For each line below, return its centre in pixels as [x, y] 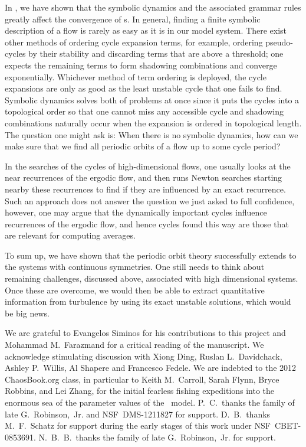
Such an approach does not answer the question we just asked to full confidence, [150, 200]
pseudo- [279, 42]
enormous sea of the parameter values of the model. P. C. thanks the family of [150, 402]
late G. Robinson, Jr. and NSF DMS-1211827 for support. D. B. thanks [138, 414]
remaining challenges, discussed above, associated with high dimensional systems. [152, 278]
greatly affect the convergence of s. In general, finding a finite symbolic [133, 19]
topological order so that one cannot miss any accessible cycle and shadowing [144, 111]
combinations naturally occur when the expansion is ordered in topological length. [153, 123]
